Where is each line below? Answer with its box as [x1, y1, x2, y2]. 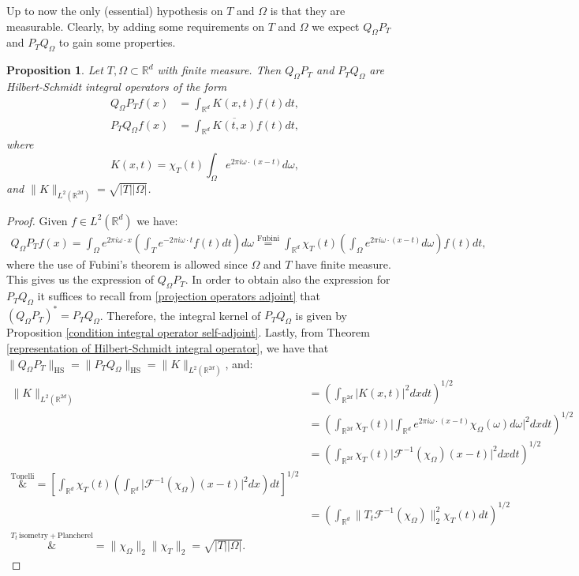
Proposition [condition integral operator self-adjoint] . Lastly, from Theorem [6, 324, 370, 341]
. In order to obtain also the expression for [185, 271, 390, 288]
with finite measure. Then [157, 62, 282, 78]
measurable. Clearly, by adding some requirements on [6, 17, 265, 34]
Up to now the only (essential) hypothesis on [6, 2, 223, 18]
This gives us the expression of [6, 271, 155, 288]
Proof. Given [6, 212, 68, 228]
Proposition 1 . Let [6, 62, 103, 78]
